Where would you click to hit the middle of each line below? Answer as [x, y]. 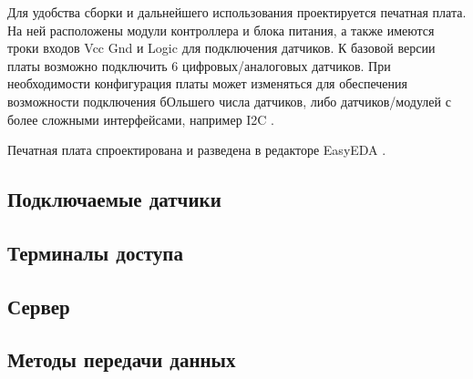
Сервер [39, 306]
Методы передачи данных [122, 359]
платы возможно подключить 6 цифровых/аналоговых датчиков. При [199, 65]
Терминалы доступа [95, 252]
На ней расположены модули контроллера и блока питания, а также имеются [221, 30]
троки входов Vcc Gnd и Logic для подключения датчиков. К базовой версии [221, 48]
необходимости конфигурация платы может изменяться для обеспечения [207, 83]
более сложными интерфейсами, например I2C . [141, 119]
